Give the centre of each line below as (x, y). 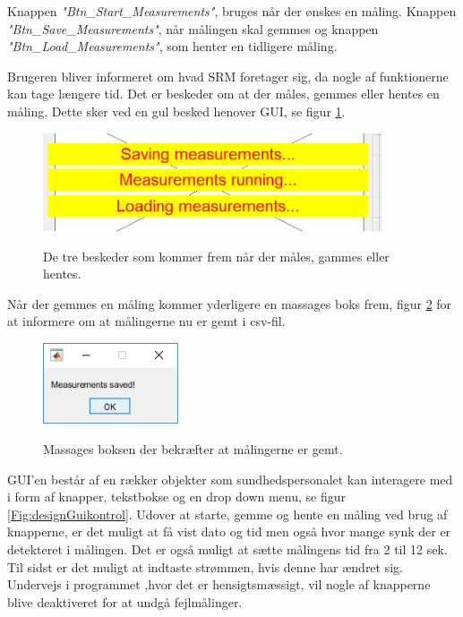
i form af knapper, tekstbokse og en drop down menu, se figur (177, 497)
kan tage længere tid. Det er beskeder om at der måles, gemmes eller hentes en (223, 94)
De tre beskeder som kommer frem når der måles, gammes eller (216, 256)
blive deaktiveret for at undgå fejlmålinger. (125, 601)
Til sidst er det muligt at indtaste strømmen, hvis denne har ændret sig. (205, 566)
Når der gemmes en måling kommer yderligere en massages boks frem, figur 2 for (230, 303)
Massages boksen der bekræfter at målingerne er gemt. (193, 448)
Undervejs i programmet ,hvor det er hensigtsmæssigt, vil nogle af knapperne (219, 584)
